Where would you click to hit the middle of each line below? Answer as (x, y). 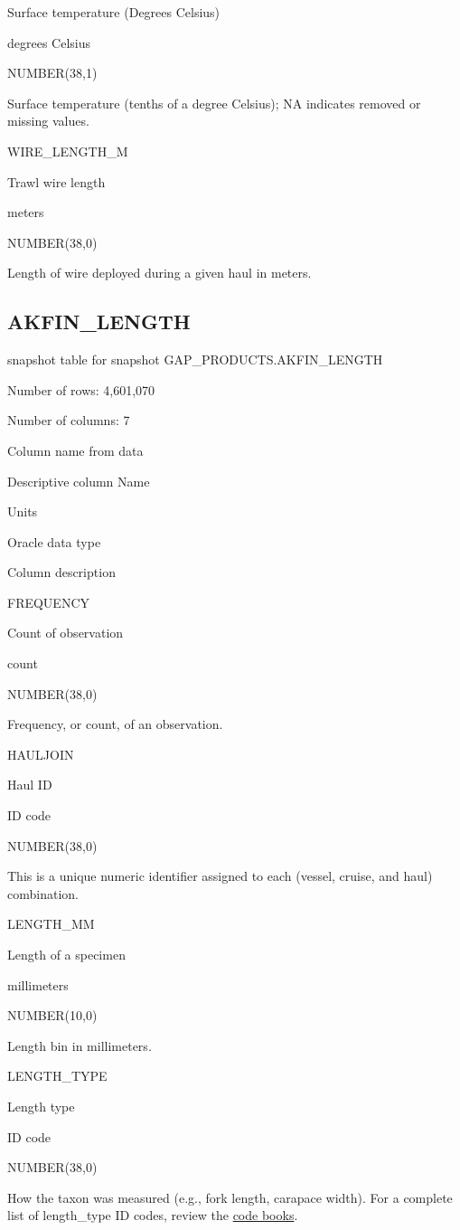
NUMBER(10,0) (52, 1015)
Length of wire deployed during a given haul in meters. (160, 273)
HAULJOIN (41, 754)
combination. (43, 893)
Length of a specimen (66, 955)
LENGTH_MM (51, 924)
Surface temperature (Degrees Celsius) (114, 12)
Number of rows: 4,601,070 (81, 389)
